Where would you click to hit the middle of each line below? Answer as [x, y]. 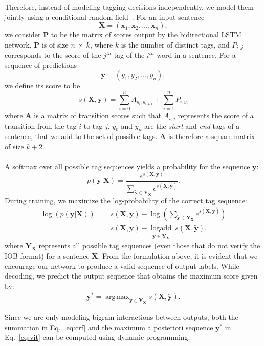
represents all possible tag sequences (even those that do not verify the [149, 246]
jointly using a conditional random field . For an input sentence [105, 17]
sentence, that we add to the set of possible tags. [81, 136]
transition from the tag [41, 125]
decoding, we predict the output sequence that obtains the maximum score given [131, 276]
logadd [161, 228]
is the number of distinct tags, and [175, 44]
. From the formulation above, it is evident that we [178, 255]
